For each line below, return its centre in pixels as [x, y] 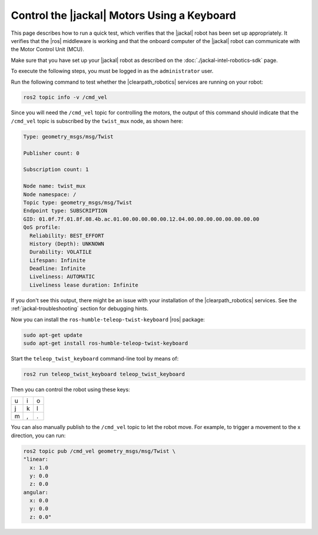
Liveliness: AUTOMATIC [62, 277]
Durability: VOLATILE [61, 252]
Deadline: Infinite [58, 269]
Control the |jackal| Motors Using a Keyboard [123, 15]
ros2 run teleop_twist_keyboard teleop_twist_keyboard [104, 374]
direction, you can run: [38, 435]
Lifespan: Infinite [58, 260]
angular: [36, 492]
